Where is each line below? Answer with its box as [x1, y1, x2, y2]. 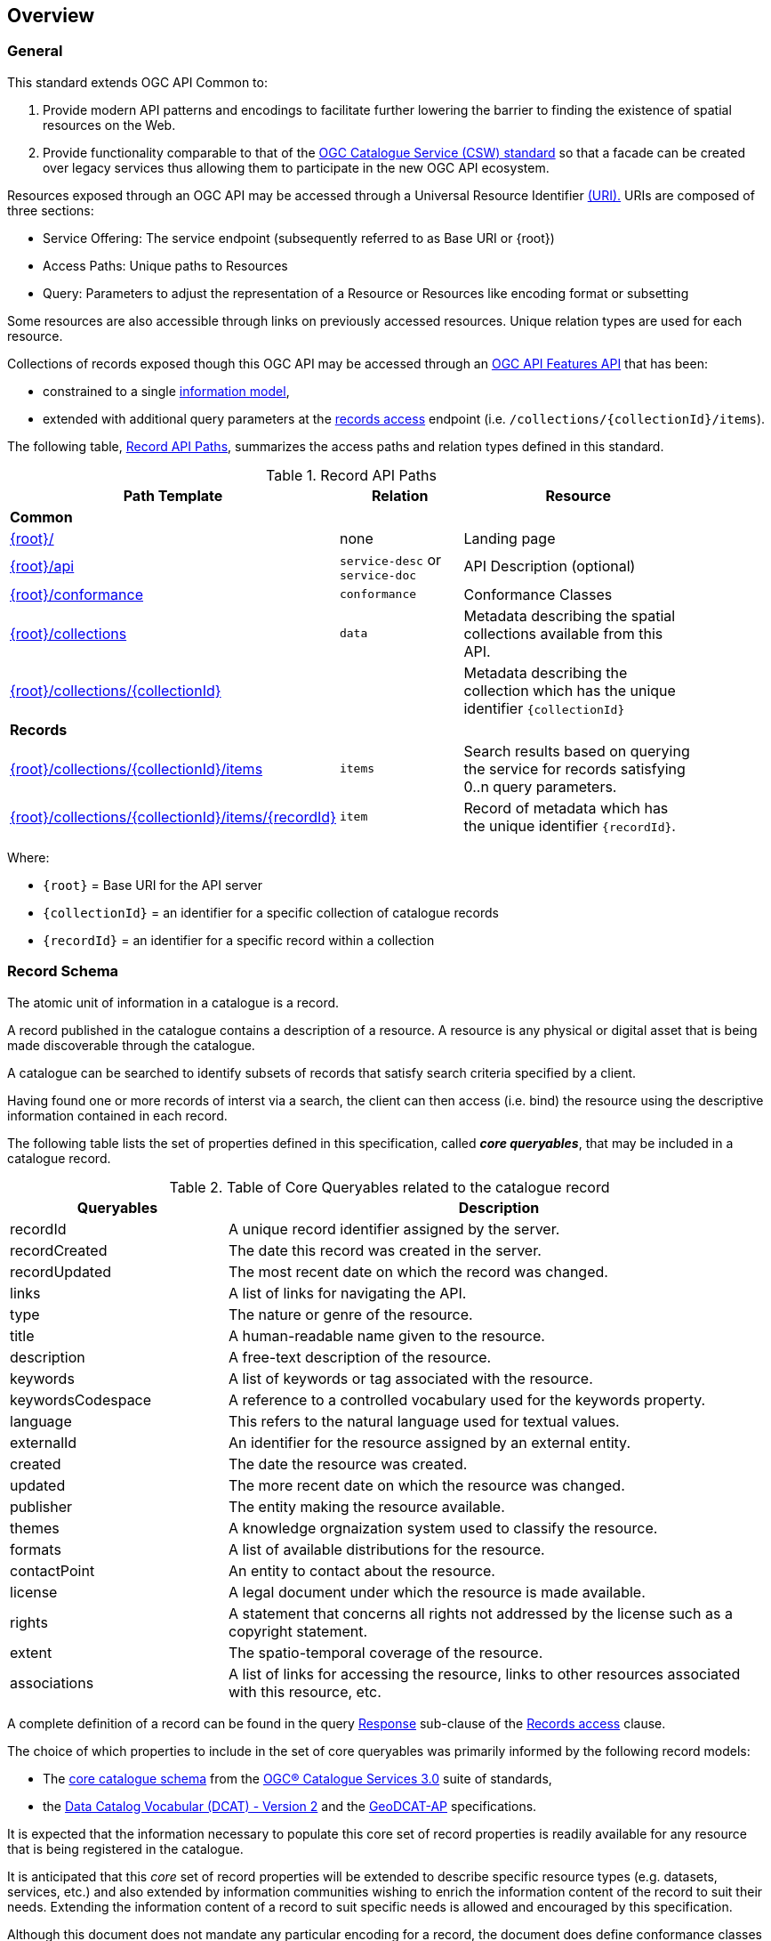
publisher [10, 1497, 73, 1516]
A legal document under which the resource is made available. [228, 1582, 646, 1601]
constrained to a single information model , [43, 383, 290, 399]
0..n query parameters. [463, 777, 617, 796]
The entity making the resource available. [228, 1497, 505, 1516]
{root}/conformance [10, 585, 144, 603]
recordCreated [10, 1241, 108, 1259]
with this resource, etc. [228, 1682, 381, 1701]
